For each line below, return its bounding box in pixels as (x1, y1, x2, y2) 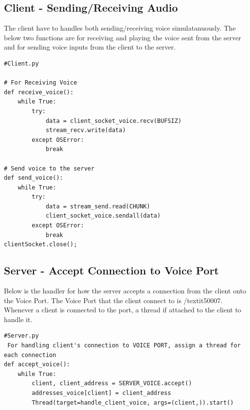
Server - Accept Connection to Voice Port (4, 263, 219, 278)
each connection (4, 351, 56, 359)
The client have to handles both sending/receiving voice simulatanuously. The (4, 23, 236, 33)
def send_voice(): (4, 174, 63, 182)
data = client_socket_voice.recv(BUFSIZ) (45, 117, 182, 124)
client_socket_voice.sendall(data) (45, 212, 161, 220)
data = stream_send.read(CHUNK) (45, 203, 150, 210)
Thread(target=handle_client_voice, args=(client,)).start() (32, 399, 234, 406)
